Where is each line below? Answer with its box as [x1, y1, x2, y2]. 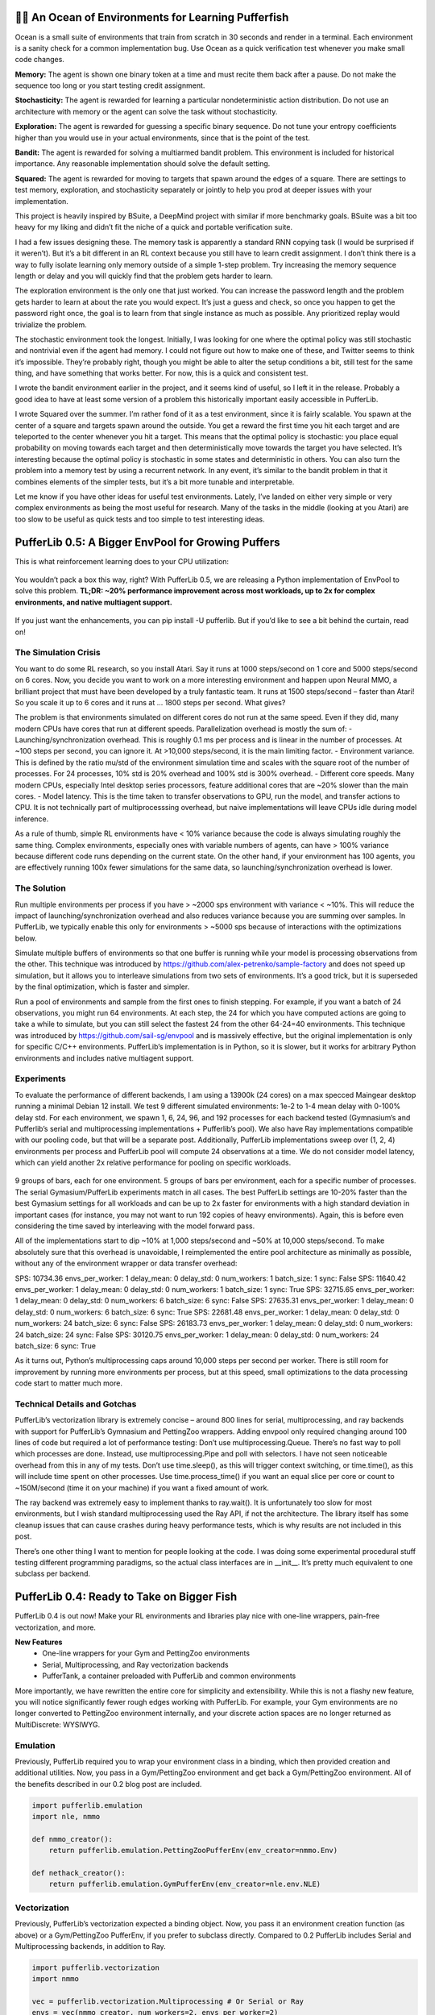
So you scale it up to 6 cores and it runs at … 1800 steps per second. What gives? [14, 697, 286, 707]
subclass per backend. [14, 1568, 91, 1579]
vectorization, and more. [14, 1622, 97, 1632]
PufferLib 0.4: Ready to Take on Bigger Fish [14, 1590, 238, 1604]
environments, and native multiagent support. [14, 597, 172, 607]
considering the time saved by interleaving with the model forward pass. [14, 1221, 255, 1231]
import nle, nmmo [31, 1812, 101, 1822]
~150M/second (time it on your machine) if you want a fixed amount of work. [14, 1483, 270, 1493]
